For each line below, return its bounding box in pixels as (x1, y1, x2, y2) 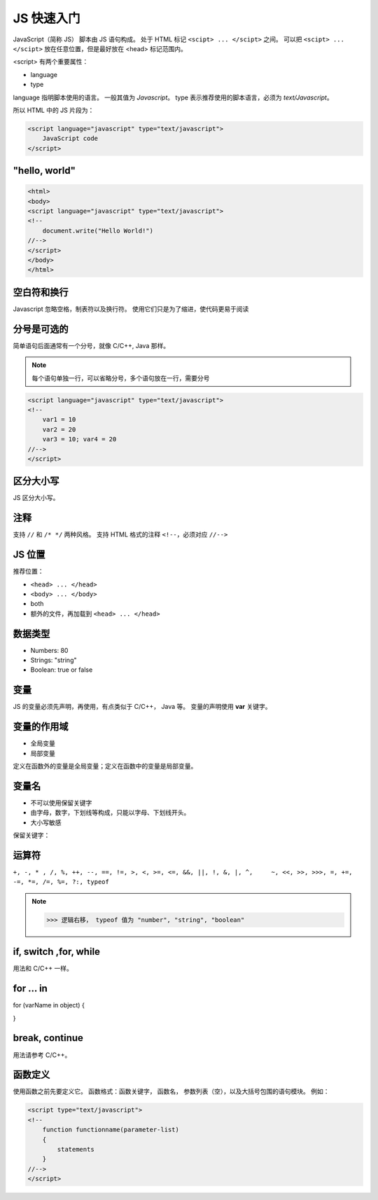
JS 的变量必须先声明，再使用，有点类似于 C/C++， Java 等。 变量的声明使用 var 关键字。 (13, 703, 272, 711)
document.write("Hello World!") (42, 226, 154, 235)
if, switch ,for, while (13, 946, 101, 958)
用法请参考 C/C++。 (13, 1051, 71, 1059)
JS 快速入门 (13, 11, 80, 26)
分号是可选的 (13, 323, 69, 335)
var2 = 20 (42, 425, 76, 434)
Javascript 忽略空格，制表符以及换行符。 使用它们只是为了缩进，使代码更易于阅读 (13, 305, 249, 313)
